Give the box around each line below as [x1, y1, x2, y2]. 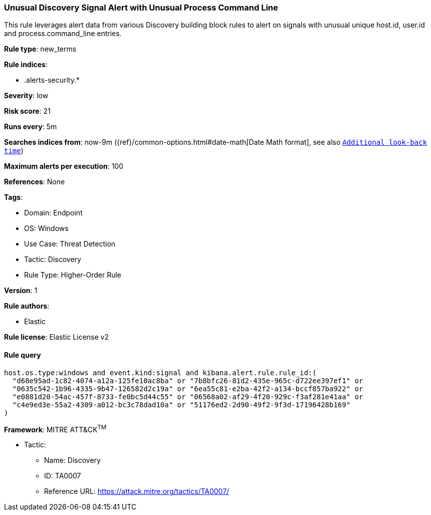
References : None [4, 177, 65, 186]
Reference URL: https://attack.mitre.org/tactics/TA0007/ [44, 487, 230, 496]
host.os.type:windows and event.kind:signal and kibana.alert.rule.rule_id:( [4, 368, 317, 377]
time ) [4, 146, 24, 155]
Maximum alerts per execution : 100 [4, 162, 124, 171]
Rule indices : [4, 60, 48, 69]
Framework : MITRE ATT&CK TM [4, 423, 107, 434]
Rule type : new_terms [4, 45, 77, 54]
